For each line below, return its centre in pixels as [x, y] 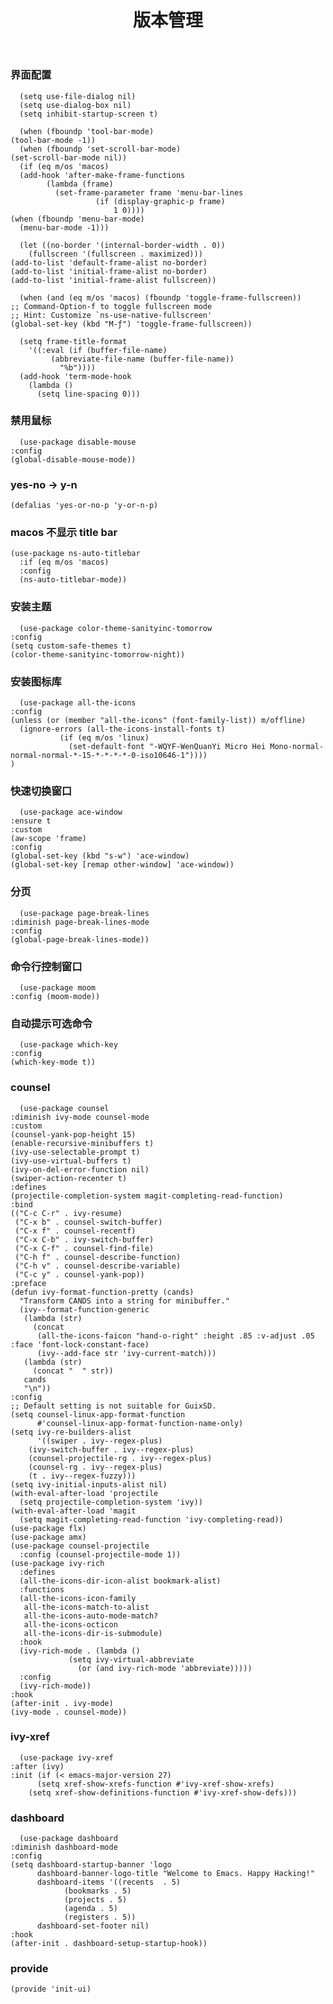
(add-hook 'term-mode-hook [75, 376]
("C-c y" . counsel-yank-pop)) [79, 1274]
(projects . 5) [95, 1900]
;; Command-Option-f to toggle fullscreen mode [111, 306]
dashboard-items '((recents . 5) [109, 1882]
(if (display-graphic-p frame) [160, 201]
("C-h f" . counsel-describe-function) [98, 1257]
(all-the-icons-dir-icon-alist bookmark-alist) [120, 1581]
